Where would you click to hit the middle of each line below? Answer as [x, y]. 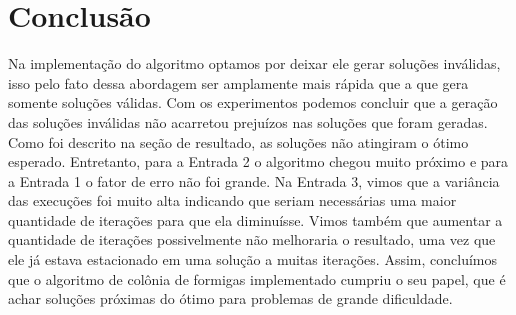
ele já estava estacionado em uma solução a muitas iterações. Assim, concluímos [252, 259]
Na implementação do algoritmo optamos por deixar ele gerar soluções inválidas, [254, 63]
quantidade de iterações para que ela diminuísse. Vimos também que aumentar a [255, 219]
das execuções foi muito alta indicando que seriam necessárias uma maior [232, 200]
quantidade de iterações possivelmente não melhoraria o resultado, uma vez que [252, 239]
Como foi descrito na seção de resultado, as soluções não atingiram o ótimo [238, 141]
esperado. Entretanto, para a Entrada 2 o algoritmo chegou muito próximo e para [258, 161]
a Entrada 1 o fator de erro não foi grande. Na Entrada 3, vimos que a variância [254, 180]
